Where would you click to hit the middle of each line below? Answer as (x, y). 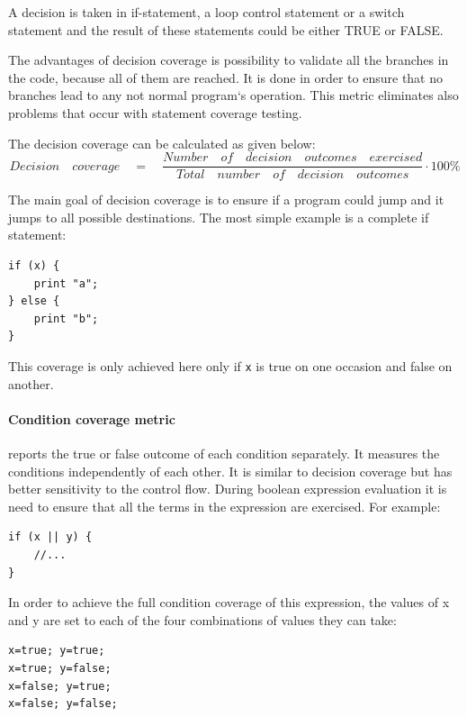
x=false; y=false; (63, 704)
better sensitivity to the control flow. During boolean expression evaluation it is (228, 489)
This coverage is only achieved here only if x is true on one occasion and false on (230, 365)
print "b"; (66, 318)
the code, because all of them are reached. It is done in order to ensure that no (225, 77)
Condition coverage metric (92, 418)
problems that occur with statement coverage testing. (155, 112)
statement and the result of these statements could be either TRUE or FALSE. (226, 29)
